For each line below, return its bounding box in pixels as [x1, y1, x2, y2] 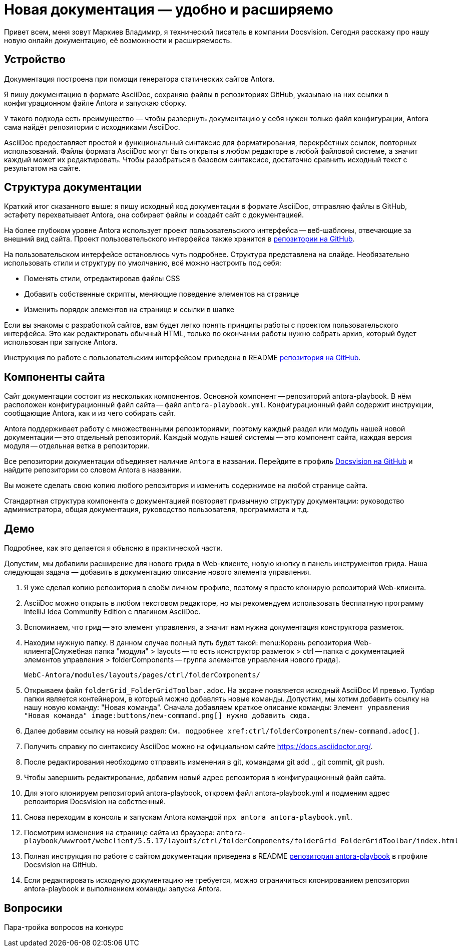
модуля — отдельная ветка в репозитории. [4, 441, 150, 450]
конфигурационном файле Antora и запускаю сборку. [4, 98, 187, 107]
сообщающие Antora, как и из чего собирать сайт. [4, 409, 176, 418]
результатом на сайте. [4, 163, 81, 172]
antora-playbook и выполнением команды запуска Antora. [24, 884, 222, 893]
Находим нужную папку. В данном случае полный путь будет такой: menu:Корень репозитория [24, 638, 352, 647]
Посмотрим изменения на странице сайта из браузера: [24, 828, 215, 837]
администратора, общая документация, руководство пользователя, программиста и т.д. [4, 505, 309, 514]
